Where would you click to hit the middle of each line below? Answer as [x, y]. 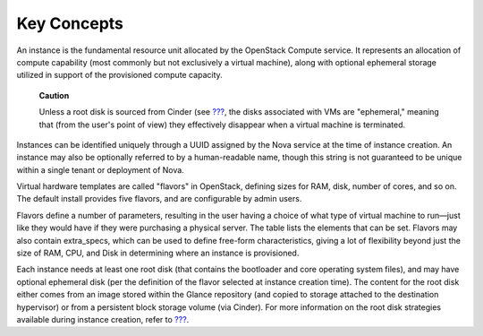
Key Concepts [70, 23]
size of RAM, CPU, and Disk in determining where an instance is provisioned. [158, 253]
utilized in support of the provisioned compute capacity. [119, 75]
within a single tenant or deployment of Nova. [101, 169]
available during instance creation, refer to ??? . [103, 319]
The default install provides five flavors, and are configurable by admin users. [159, 199]
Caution [54, 95]
